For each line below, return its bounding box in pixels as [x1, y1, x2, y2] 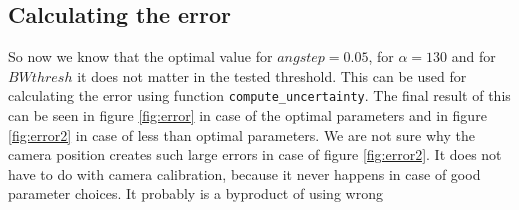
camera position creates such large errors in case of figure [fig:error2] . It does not [8, 144, 502, 165]
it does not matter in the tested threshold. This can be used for [77, 65, 467, 86]
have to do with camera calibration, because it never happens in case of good [8, 163, 481, 184]
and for [451, 46, 496, 67]
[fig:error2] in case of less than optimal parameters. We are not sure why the [8, 124, 475, 145]
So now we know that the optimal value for [8, 46, 273, 67]
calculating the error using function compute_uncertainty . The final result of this [8, 85, 511, 106]
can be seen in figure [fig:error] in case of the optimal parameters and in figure [8, 105, 487, 126]
